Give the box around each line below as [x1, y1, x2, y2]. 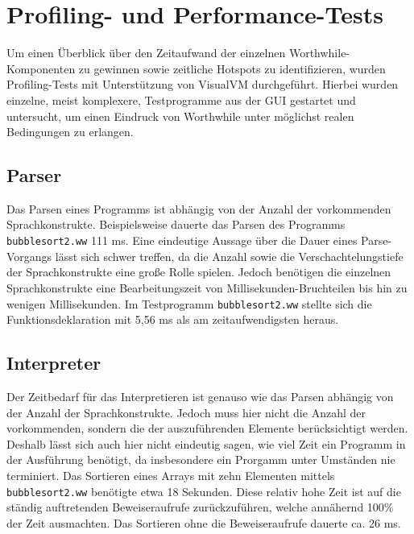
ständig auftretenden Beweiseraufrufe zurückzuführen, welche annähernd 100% [6, 499, 394, 515]
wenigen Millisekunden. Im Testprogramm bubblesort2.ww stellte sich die [6, 295, 372, 312]
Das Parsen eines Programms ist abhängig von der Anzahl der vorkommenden [6, 200, 391, 217]
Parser [6, 163, 62, 188]
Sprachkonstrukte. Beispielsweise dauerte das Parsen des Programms [6, 216, 346, 233]
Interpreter [6, 350, 101, 375]
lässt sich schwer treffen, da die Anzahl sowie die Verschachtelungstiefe [55, 247, 404, 264]
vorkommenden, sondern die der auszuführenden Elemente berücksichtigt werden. [6, 420, 408, 437]
